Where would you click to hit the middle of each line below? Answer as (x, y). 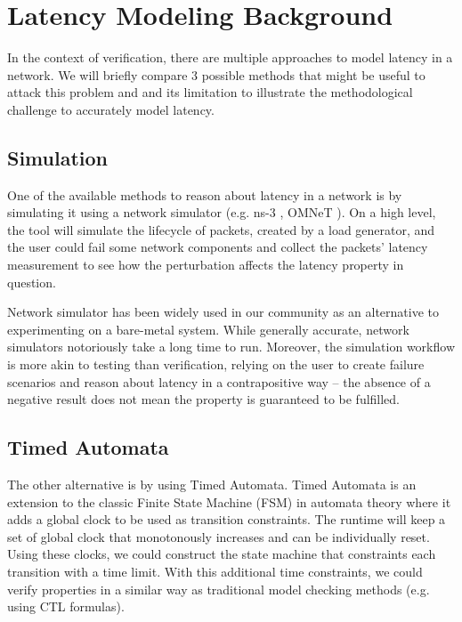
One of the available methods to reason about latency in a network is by (205, 194)
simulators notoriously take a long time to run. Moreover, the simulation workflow (231, 347)
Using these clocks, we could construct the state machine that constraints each (222, 554)
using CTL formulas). (66, 606)
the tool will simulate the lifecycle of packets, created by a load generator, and (221, 229)
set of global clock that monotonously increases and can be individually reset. (219, 536)
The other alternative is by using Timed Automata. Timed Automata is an (212, 485)
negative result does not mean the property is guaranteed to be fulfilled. (204, 399)
